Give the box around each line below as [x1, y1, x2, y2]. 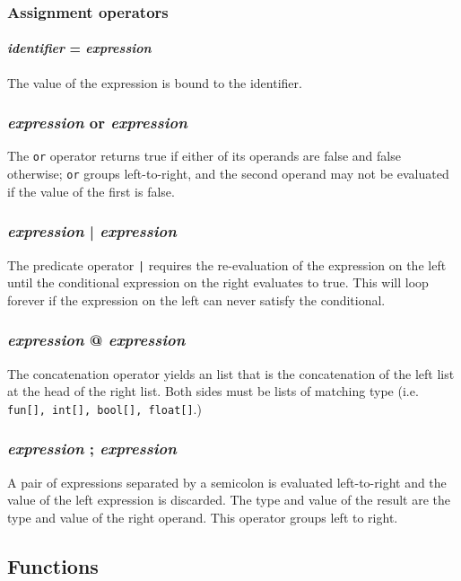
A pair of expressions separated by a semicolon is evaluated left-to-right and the [7, 472, 447, 491]
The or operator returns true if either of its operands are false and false [7, 146, 401, 165]
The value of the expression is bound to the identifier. [7, 73, 302, 92]
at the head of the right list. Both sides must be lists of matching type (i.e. [7, 382, 419, 401]
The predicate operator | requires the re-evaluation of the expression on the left [7, 255, 447, 274]
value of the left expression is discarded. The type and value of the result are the [7, 490, 451, 509]
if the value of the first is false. [7, 181, 175, 200]
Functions [7, 551, 99, 579]
